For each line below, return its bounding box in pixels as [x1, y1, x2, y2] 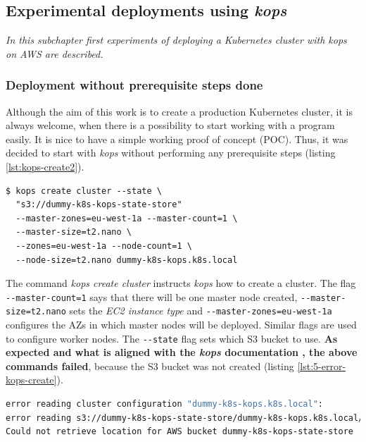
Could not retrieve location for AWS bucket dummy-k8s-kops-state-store [6, 426, 353, 437]
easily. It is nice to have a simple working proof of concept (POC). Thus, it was [6, 131, 348, 146]
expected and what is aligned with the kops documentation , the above [6, 345, 358, 360]
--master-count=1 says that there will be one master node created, [6, 289, 298, 304]
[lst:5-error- [297, 358, 346, 373]
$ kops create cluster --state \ [6, 185, 162, 196]
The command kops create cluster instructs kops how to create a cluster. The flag [6, 276, 356, 290]
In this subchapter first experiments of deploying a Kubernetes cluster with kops [6, 32, 347, 47]
